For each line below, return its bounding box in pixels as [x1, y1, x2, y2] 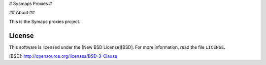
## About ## [9, 10, 35, 16]
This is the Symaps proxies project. [9, 19, 81, 24]
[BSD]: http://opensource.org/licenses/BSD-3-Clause [9, 53, 118, 59]
